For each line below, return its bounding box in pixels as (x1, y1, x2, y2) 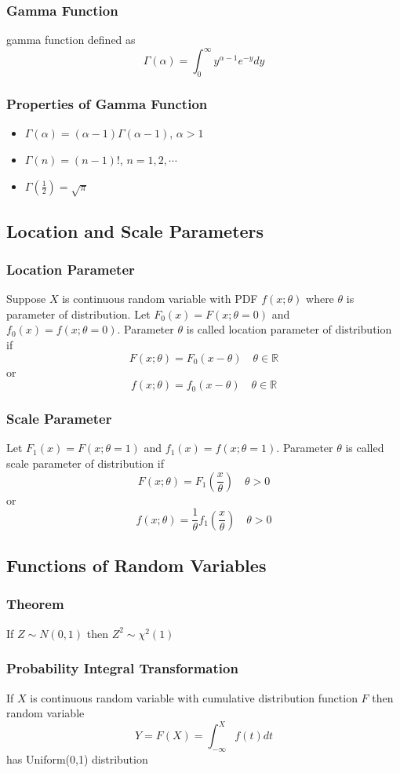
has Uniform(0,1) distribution (6, 751, 148, 768)
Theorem (6, 594, 64, 614)
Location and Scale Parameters (6, 218, 264, 242)
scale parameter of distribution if (6, 455, 164, 472)
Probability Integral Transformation (6, 658, 238, 678)
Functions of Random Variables (6, 553, 267, 578)
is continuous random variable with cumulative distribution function (30, 689, 358, 706)
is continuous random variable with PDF (62, 290, 258, 307)
